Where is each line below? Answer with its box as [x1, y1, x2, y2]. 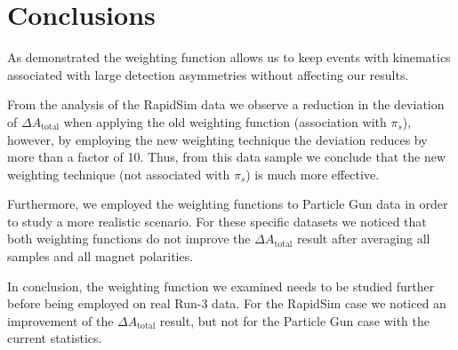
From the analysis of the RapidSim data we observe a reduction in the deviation [7, 95, 445, 114]
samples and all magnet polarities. [7, 247, 194, 266]
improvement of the [7, 311, 114, 330]
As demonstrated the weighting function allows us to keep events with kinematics [7, 48, 451, 67]
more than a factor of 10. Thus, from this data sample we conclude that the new [7, 147, 446, 166]
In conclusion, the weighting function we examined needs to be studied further [7, 276, 435, 295]
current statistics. [7, 329, 102, 347]
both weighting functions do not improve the [7, 229, 251, 248]
